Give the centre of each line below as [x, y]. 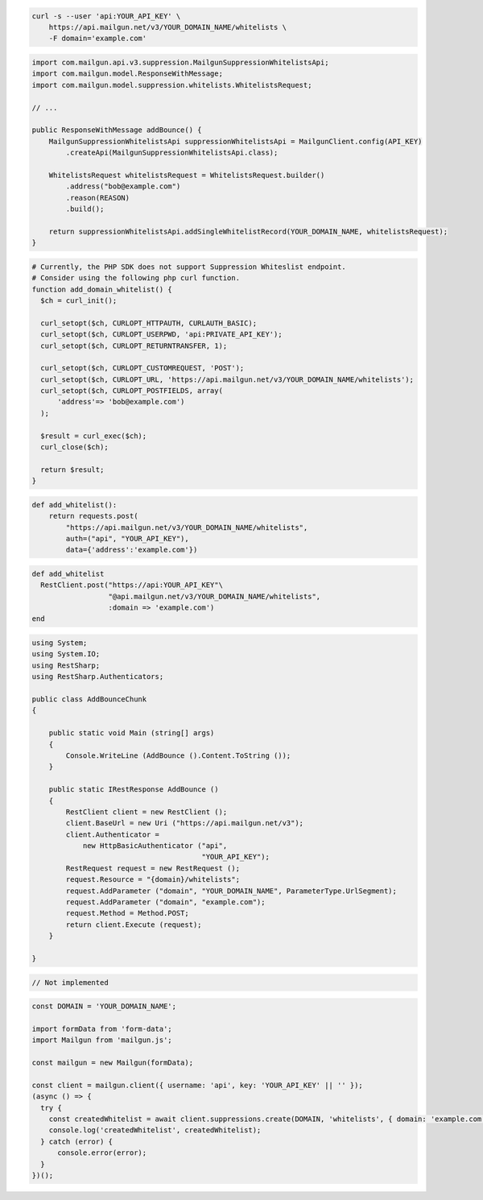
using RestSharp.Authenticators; [98, 677]
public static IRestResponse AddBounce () [134, 790]
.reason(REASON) [98, 198]
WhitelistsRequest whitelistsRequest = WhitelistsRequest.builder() [187, 175]
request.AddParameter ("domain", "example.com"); [165, 902]
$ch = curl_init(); [79, 300]
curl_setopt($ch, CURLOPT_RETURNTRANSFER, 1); [134, 346]
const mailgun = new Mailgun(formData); [112, 1063]
